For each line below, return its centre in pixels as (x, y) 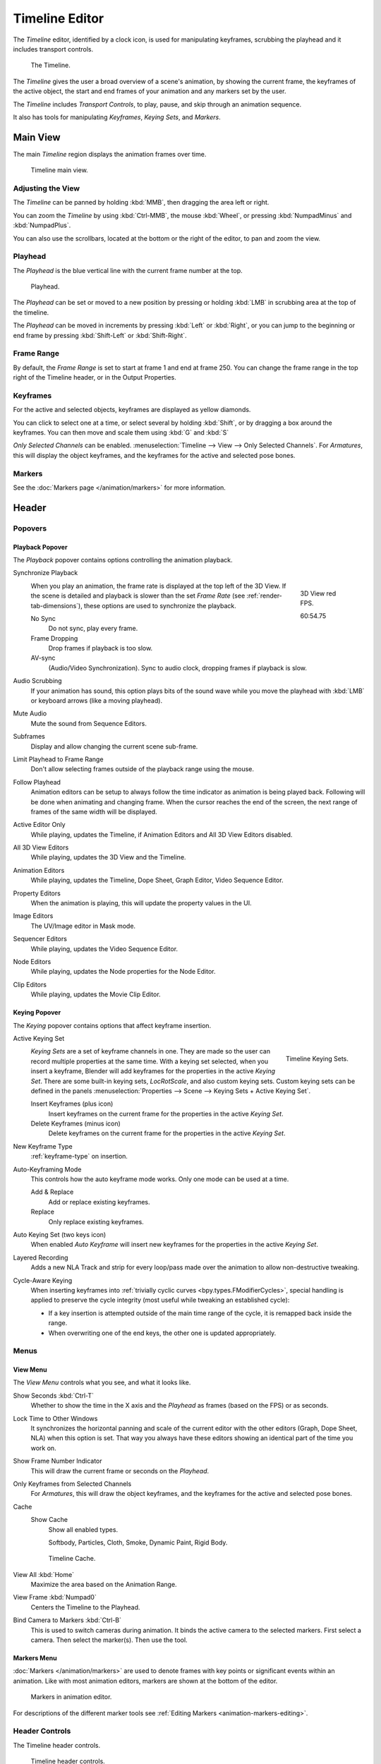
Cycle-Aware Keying (43, 1280)
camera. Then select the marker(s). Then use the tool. (109, 1640)
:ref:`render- (264, 596)
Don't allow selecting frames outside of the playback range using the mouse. (142, 769)
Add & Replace (52, 1192)
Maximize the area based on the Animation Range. (104, 1585)
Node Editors (32, 962)
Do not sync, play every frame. (93, 629)
